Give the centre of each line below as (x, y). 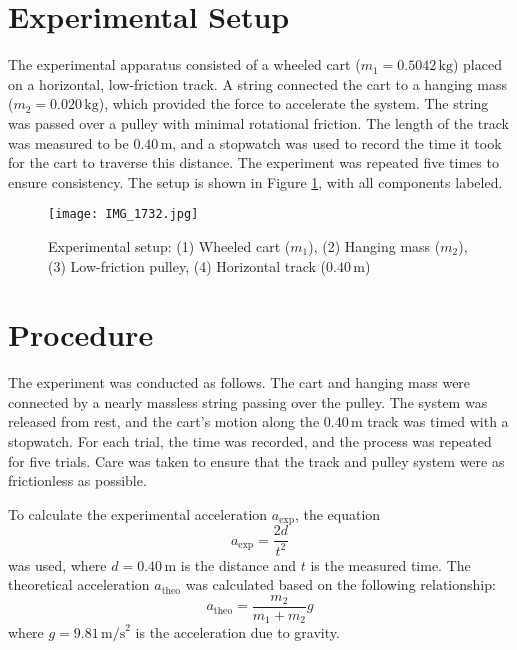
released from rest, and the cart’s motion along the (164, 421)
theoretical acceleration (79, 584)
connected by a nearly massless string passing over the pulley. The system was (248, 401)
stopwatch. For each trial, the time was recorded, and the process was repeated (250, 441)
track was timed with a (438, 421)
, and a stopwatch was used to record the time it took (337, 142)
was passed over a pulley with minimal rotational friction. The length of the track (258, 122)
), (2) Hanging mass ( (374, 245)
